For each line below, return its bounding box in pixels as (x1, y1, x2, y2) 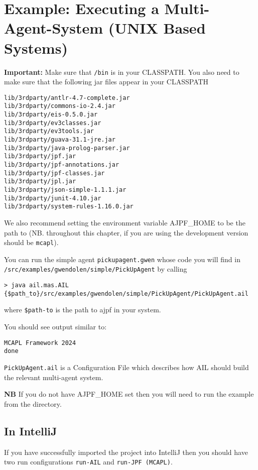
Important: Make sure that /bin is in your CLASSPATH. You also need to (4, 66, 239, 77)
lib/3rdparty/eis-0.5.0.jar (4, 111, 98, 119)
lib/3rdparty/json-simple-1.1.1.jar (4, 186, 126, 193)
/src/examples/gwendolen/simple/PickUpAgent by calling (4, 264, 187, 274)
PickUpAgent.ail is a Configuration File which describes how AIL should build (4, 362, 249, 372)
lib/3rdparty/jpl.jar (4, 178, 76, 185)
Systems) (4, 37, 68, 58)
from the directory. (4, 398, 62, 409)
